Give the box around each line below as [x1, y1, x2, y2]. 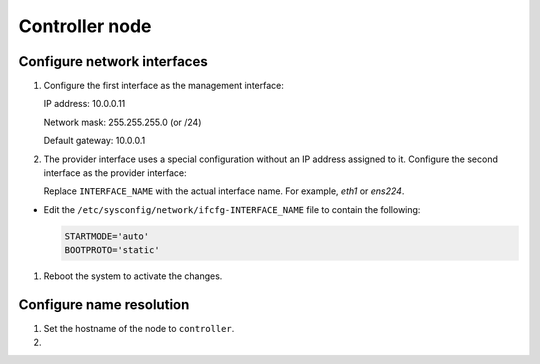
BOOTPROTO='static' [64, 245, 160, 256]
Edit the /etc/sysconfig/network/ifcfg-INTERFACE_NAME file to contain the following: [43, 203, 421, 215]
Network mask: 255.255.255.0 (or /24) [43, 116, 202, 128]
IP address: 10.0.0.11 [43, 98, 126, 110]
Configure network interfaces [18, 53, 209, 70]
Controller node [18, 15, 152, 37]
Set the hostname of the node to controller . [43, 323, 235, 335]
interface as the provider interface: [43, 167, 187, 179]
